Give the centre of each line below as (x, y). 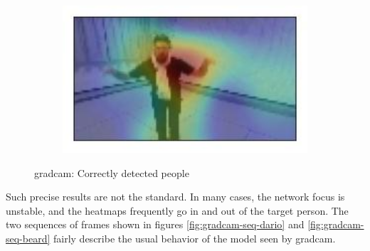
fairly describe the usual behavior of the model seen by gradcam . (195, 238)
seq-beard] (28, 238)
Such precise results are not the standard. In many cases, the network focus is (175, 197)
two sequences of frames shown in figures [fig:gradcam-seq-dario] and (155, 224)
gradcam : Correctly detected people (112, 172)
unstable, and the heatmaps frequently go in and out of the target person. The (177, 210)
